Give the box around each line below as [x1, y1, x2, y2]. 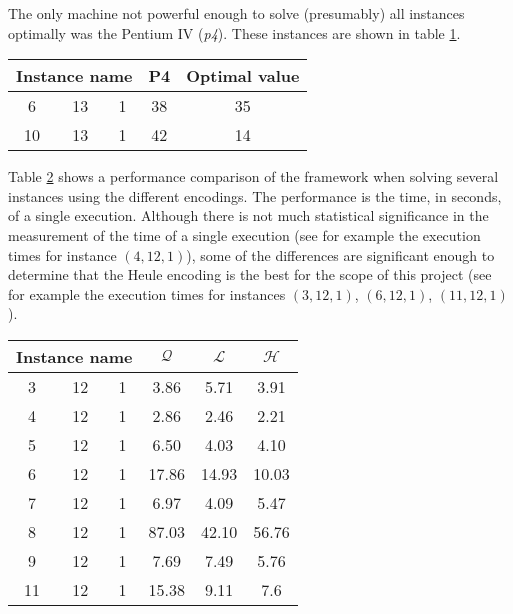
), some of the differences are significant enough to [186, 244, 495, 265]
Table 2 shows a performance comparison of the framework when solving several [8, 166, 499, 187]
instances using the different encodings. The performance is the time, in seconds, [8, 185, 502, 206]
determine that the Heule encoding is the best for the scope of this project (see [8, 264, 492, 285]
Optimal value [186, 64, 300, 88]
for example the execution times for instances [8, 283, 286, 304]
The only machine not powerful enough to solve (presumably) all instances [8, 3, 465, 23]
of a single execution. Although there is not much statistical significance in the [8, 205, 489, 226]
